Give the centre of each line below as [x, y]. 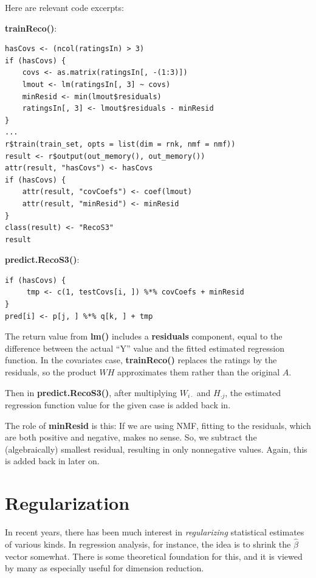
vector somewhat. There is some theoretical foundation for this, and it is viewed [154, 556]
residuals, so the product [51, 372]
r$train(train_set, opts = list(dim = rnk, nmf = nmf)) [120, 144]
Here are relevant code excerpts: [64, 7]
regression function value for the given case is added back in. [118, 405]
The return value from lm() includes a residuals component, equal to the [144, 336]
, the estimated [253, 392]
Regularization [67, 503]
